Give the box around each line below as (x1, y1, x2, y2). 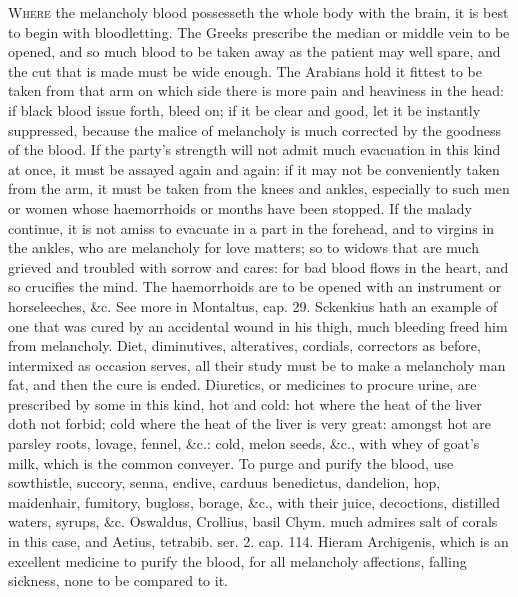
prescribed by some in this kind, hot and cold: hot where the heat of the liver (8, 393, 482, 414)
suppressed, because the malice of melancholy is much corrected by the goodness (8, 119, 501, 140)
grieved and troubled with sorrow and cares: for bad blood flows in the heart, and (8, 256, 509, 277)
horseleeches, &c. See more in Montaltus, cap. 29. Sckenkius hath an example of (8, 295, 498, 316)
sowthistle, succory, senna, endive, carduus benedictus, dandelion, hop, (8, 472, 441, 493)
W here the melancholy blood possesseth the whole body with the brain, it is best (8, 2, 509, 22)
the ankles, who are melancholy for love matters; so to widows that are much (8, 237, 479, 258)
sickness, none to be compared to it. (8, 570, 228, 591)
